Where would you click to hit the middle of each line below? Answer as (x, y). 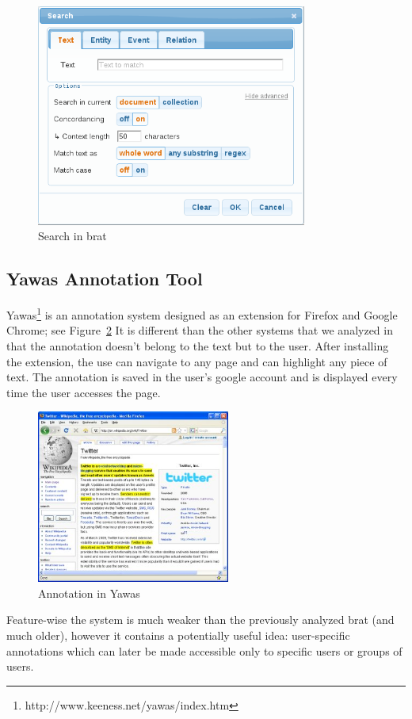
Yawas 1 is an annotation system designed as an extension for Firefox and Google (202, 314)
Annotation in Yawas (89, 593)
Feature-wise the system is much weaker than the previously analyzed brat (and (200, 620)
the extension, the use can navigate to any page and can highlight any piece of (197, 361)
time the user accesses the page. (84, 392)
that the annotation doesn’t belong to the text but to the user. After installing (198, 345)
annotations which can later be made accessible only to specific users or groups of (204, 650)
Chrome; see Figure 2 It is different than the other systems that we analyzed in (200, 330)
